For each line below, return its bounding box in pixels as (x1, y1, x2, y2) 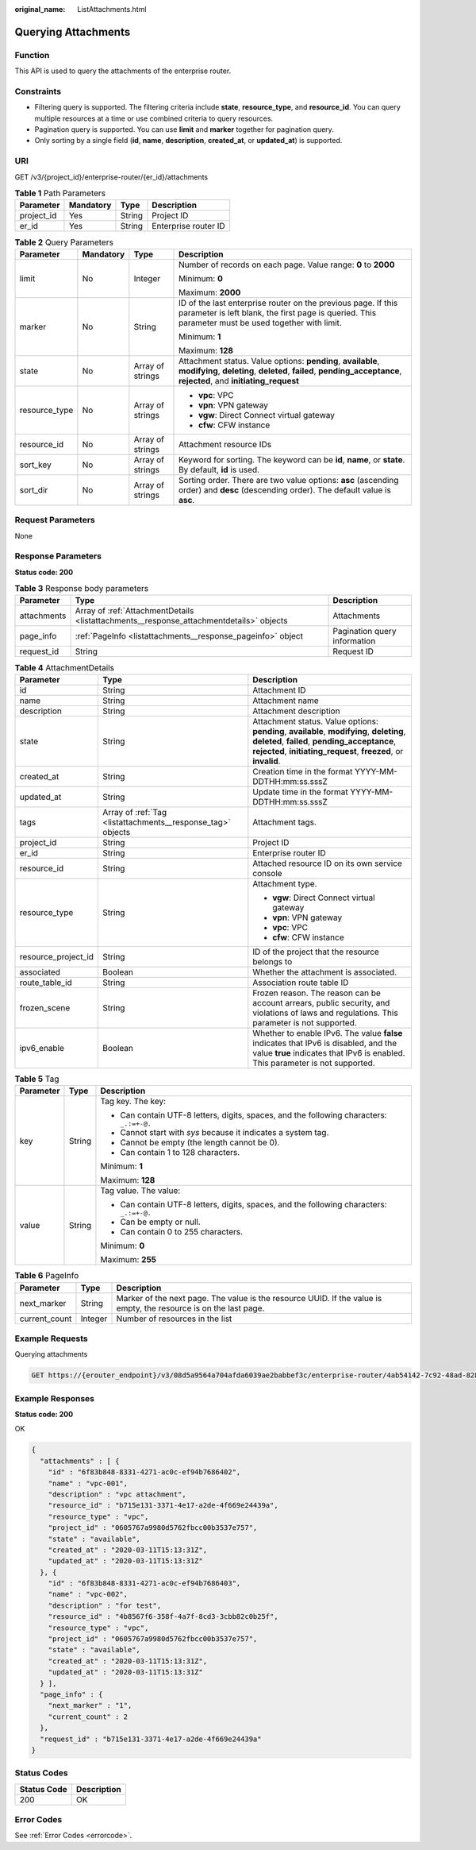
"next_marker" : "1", (48, 1701, 132, 1710)
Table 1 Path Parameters (14, 187, 106, 199)
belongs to (252, 956, 293, 967)
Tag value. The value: (100, 1185, 181, 1196)
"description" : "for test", (48, 1601, 162, 1610)
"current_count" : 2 (48, 1712, 129, 1721)
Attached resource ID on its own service (252, 858, 402, 869)
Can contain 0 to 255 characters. (120, 1226, 244, 1238)
